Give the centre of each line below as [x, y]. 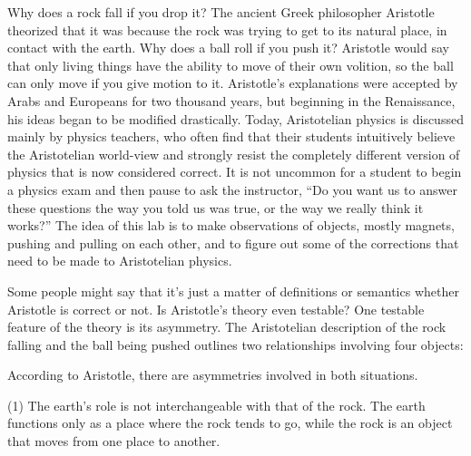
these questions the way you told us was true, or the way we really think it [216, 207]
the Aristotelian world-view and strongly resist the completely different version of [234, 154]
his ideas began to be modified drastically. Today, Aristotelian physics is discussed [235, 118]
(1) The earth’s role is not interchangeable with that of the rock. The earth [216, 405]
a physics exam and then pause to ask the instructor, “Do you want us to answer [232, 189]
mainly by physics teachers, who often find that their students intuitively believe [231, 136]
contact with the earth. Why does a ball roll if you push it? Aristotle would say [228, 48]
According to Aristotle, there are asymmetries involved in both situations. [213, 375]
